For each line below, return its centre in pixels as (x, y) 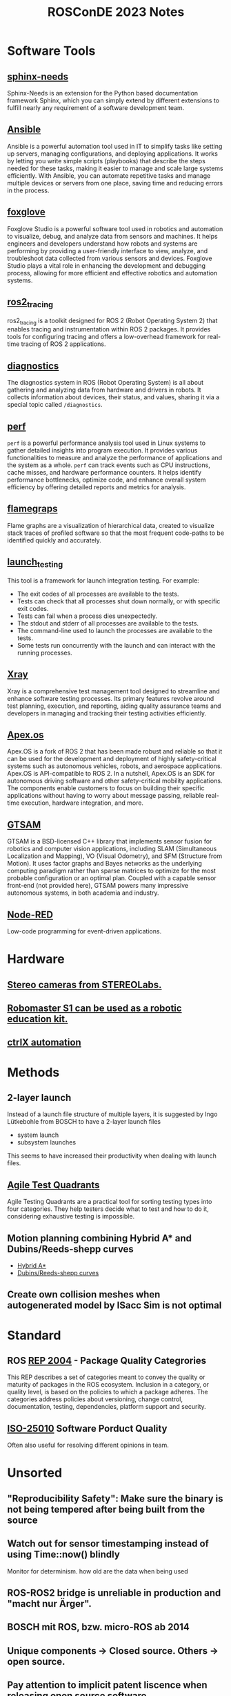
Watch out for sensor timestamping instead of (108, 1544)
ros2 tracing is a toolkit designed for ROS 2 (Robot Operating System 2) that (112, 321)
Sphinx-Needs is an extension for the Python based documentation (103, 93)
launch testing (35, 563)
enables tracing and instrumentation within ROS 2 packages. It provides (109, 329)
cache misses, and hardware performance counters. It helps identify (104, 473)
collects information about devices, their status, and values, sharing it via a (113, 397)
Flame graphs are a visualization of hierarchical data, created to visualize (111, 525)
